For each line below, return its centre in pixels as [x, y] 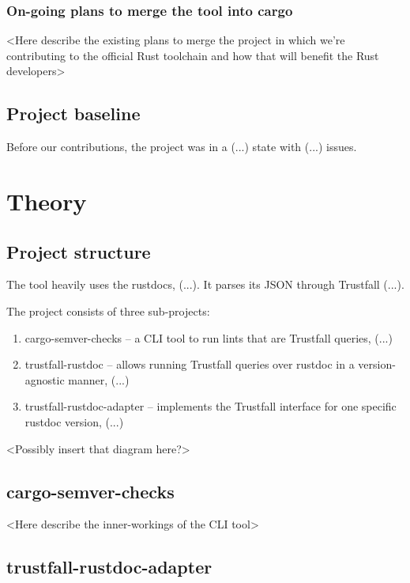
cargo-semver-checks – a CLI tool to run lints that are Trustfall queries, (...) [209, 337]
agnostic [45, 379]
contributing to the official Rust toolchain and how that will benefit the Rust [193, 55]
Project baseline [73, 114]
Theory [47, 201]
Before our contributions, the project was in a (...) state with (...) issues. [182, 147]
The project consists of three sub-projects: [108, 310]
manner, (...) [99, 379]
